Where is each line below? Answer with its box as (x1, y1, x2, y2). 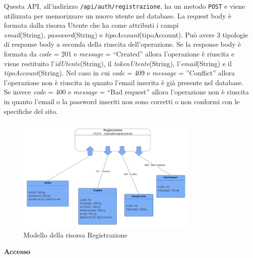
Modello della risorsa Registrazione (23, 230, 127, 240)
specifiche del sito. (4, 106, 58, 116)
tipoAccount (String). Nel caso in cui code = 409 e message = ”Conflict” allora (4, 68, 235, 78)
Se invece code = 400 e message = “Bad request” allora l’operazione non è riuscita (4, 87, 249, 97)
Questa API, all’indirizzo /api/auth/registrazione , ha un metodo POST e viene (4, 1, 245, 11)
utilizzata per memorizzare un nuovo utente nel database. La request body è (4, 10, 232, 20)
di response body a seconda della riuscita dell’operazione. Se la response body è (4, 39, 241, 49)
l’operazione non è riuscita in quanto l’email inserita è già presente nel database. (4, 77, 244, 87)
